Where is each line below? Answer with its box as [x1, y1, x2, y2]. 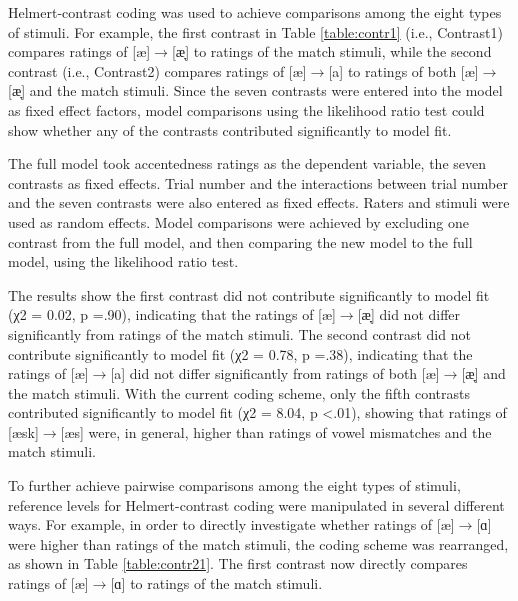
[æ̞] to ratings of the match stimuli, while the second [171, 41, 492, 62]
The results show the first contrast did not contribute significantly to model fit [8, 284, 490, 305]
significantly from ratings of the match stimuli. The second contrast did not [8, 323, 471, 344]
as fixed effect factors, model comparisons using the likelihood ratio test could [8, 99, 485, 120]
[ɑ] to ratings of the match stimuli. [110, 573, 323, 594]
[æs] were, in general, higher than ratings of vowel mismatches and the [60, 421, 492, 442]
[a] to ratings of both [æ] [328, 60, 479, 81]
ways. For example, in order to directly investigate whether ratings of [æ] [8, 514, 455, 535]
